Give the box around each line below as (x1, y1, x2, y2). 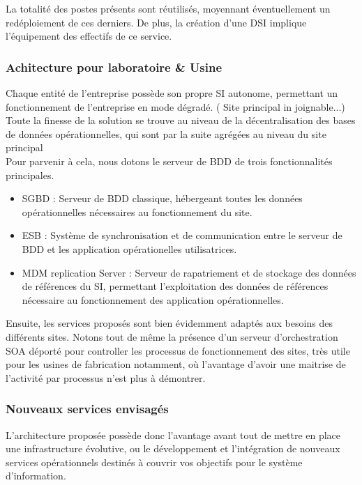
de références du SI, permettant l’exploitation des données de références (22, 279, 329, 293)
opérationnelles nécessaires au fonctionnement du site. (22, 204, 252, 219)
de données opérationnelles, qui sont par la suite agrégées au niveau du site (6, 126, 326, 141)
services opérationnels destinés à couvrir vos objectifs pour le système (6, 454, 303, 469)
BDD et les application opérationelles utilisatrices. (22, 241, 237, 256)
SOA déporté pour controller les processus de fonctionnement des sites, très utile (6, 343, 350, 357)
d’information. (6, 468, 66, 483)
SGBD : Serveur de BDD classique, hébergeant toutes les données (22, 191, 303, 206)
